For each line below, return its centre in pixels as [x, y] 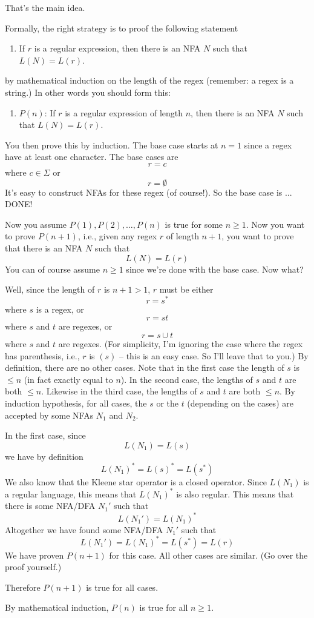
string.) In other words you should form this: [88, 92]
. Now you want [275, 224]
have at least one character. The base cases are [92, 157]
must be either [186, 289]
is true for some [194, 224]
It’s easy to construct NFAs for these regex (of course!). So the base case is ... [149, 192]
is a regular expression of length [124, 112]
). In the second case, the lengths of [187, 379]
